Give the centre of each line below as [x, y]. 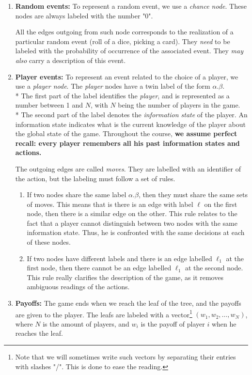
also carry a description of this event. [71, 60]
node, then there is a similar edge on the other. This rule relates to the [132, 213]
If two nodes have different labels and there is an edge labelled [119, 258]
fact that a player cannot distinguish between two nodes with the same [132, 223]
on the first [221, 204]
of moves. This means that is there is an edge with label [110, 204]
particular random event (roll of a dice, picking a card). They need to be [123, 41]
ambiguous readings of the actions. [78, 287]
